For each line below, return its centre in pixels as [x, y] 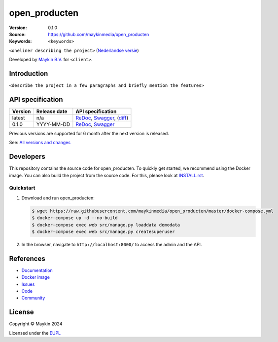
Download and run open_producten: [58, 198]
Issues [28, 284]
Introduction [29, 73]
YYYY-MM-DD [53, 124]
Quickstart [22, 188]
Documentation [37, 270]
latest [18, 117]
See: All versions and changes [40, 143]
